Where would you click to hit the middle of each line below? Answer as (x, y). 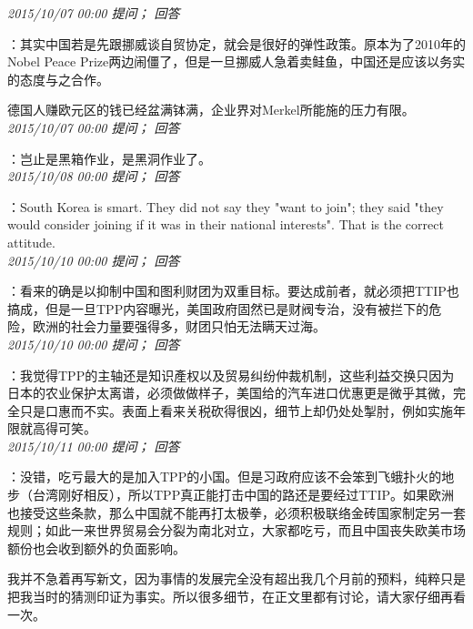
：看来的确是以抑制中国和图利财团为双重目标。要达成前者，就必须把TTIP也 (233, 291)
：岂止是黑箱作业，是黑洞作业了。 (109, 158)
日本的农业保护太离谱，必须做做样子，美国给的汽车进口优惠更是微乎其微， (230, 393)
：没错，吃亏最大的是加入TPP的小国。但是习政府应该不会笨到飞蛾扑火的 (225, 477)
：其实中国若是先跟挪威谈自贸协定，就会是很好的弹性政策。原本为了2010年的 (236, 43)
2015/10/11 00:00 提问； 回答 (94, 446)
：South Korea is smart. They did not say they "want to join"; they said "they (226, 206)
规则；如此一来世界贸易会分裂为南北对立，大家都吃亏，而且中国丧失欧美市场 (236, 530)
